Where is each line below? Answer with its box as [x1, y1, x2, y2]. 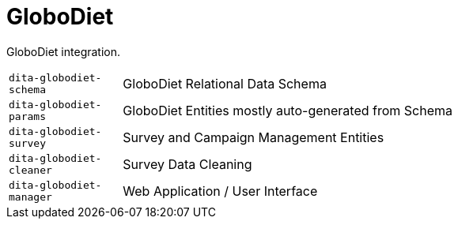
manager [9, 190, 52, 203]
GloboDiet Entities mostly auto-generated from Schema [123, 102, 452, 118]
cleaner [9, 163, 52, 176]
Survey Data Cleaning [123, 156, 252, 172]
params [9, 110, 46, 122]
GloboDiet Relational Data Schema [123, 75, 327, 92]
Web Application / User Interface [123, 182, 318, 199]
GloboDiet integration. [6, 44, 121, 58]
